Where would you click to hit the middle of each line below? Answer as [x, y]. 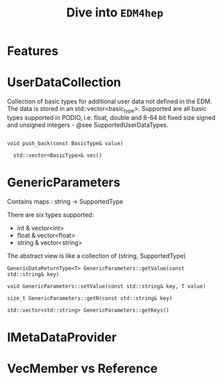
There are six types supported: [51, 214]
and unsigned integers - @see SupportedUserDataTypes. [88, 125]
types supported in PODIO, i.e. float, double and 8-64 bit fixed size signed [111, 117]
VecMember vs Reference [83, 369]
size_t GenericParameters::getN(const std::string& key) [90, 298]
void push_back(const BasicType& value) [66, 143]
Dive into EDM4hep [115, 13]
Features [33, 51]
